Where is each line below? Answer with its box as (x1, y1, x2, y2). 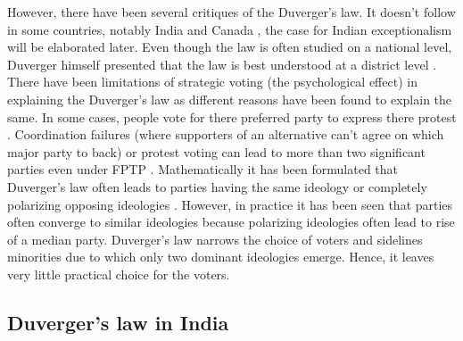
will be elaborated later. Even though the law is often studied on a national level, (7, 37, 452, 56)
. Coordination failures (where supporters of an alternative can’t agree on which (7, 125, 444, 144)
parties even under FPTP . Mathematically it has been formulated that (7, 160, 399, 179)
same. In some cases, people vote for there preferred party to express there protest (7, 107, 457, 126)
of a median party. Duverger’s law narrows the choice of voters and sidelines (7, 229, 423, 248)
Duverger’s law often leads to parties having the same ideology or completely (7, 177, 427, 195)
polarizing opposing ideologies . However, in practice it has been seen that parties (7, 195, 453, 213)
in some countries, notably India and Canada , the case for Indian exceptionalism (7, 20, 452, 38)
